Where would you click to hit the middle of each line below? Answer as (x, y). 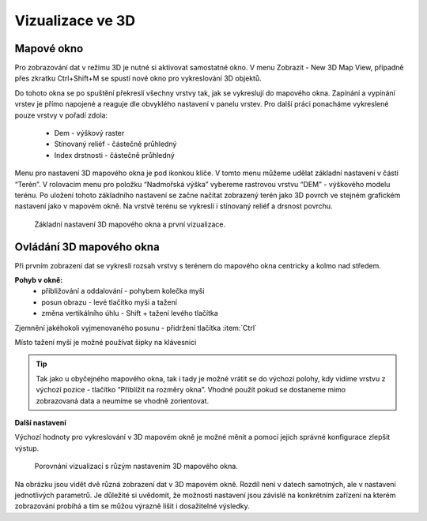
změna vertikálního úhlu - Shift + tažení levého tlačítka (130, 313)
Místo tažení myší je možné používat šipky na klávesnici (106, 342)
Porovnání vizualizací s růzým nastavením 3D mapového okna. (136, 467)
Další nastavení (40, 422)
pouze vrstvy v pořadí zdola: (61, 115)
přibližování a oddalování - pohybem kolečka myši (123, 291)
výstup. (27, 448)
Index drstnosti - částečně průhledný (115, 155)
